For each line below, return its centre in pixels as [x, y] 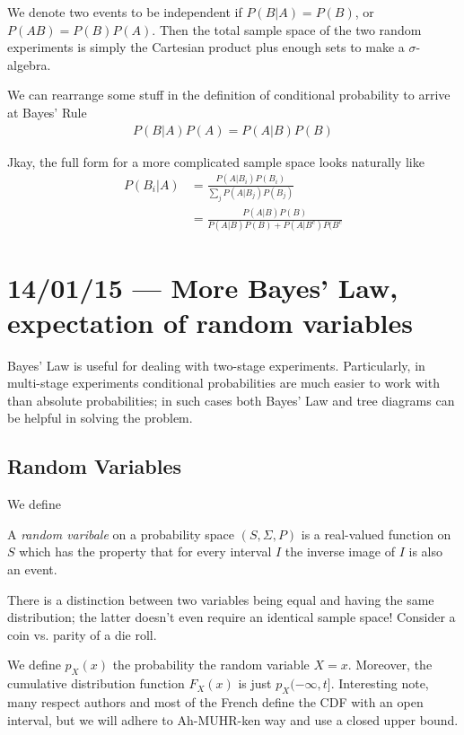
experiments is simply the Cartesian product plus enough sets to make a [206, 47]
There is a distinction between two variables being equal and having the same [221, 599]
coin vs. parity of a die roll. [82, 634]
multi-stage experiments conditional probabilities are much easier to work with [223, 383]
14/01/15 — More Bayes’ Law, [203, 287]
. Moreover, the [390, 665]
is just [255, 683]
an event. [32, 569]
